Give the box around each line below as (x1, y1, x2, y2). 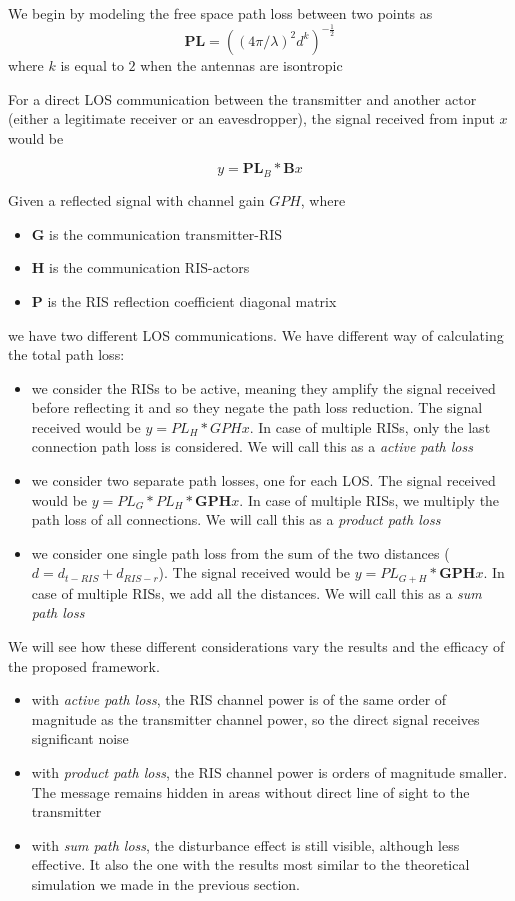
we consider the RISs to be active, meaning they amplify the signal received (31, 377, 496, 398)
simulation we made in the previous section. (31, 874, 300, 895)
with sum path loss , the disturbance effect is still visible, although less (31, 834, 460, 855)
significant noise (31, 728, 129, 749)
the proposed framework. (8, 655, 160, 676)
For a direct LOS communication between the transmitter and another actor (8, 88, 477, 109)
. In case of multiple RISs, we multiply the (239, 489, 500, 510)
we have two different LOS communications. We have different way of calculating (8, 324, 504, 345)
